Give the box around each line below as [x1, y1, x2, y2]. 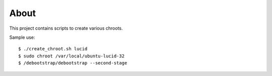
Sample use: [9, 34, 35, 40]
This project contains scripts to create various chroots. [9, 25, 123, 31]
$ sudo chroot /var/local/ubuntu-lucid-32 [18, 53, 125, 59]
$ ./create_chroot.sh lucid [18, 46, 88, 52]
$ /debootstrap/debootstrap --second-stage [18, 60, 127, 66]
